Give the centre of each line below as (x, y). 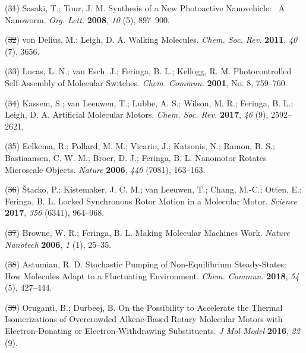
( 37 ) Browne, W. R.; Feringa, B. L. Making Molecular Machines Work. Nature (147, 232)
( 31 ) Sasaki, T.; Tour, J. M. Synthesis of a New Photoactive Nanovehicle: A (145, 8)
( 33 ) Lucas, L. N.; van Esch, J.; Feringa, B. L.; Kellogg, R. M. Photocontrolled (148, 71)
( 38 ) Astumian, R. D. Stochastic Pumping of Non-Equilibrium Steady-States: (146, 264)
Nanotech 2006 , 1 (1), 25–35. (58, 244)
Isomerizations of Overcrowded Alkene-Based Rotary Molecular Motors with (144, 319)
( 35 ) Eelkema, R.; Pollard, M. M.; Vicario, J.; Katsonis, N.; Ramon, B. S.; (140, 146)
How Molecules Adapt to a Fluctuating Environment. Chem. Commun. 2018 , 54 (152, 275)
